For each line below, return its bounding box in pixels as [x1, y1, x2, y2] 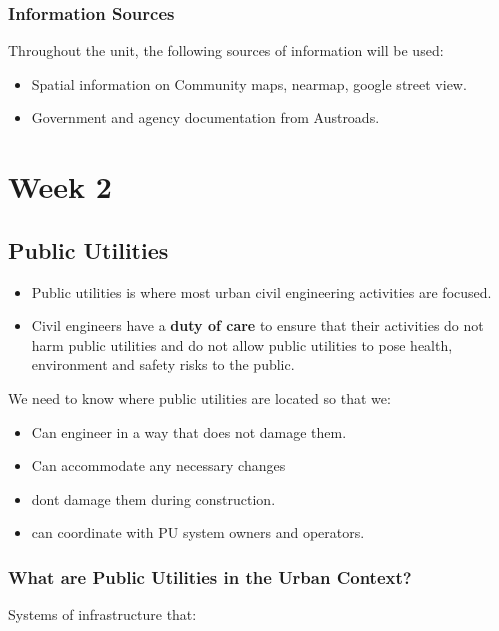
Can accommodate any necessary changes [31, 455, 286, 476]
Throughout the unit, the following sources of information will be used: [8, 40, 444, 61]
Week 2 [8, 166, 112, 207]
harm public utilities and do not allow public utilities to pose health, [31, 334, 453, 355]
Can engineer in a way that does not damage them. [31, 421, 347, 442]
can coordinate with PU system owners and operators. [31, 522, 365, 543]
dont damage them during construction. [31, 488, 276, 509]
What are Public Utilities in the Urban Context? [8, 564, 412, 589]
